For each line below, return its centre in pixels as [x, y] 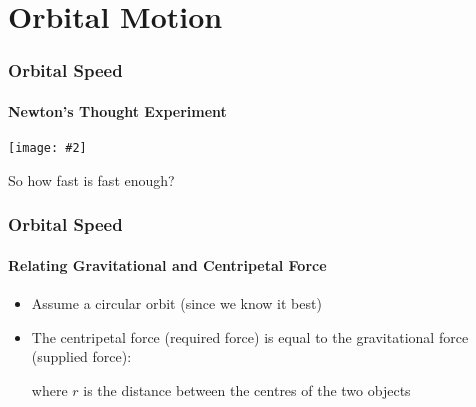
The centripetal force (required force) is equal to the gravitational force [250, 336]
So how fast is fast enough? [91, 179]
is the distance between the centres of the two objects [247, 389]
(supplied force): [81, 356]
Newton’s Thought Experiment [117, 110]
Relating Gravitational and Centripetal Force [167, 264]
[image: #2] [47, 148]
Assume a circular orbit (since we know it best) [176, 302]
